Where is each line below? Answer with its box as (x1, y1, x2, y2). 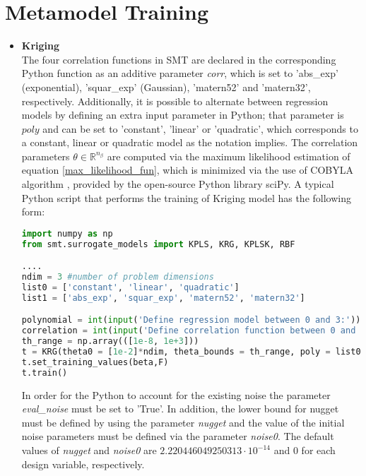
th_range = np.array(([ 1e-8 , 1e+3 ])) (21, 336, 199, 347)
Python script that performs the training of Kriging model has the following (21, 190, 351, 205)
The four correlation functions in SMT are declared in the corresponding (21, 52, 336, 66)
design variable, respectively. (21, 456, 145, 471)
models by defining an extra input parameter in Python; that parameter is (21, 107, 344, 122)
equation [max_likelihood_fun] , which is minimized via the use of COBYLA (21, 162, 353, 177)
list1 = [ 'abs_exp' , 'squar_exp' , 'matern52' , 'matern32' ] (21, 292, 305, 303)
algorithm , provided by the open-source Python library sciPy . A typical (21, 177, 334, 191)
